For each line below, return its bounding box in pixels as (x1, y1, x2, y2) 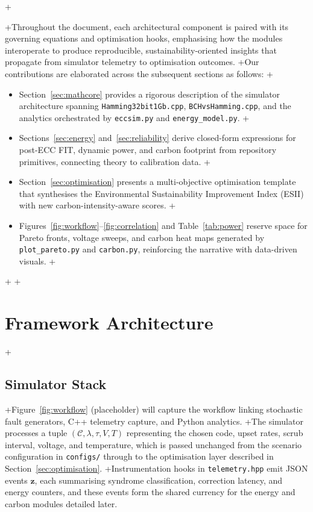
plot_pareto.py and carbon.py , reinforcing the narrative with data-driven (19, 243, 297, 255)
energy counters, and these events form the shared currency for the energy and (5, 485, 296, 498)
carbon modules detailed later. (5, 497, 118, 510)
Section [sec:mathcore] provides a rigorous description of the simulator (19, 87, 280, 100)
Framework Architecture (5, 310, 213, 335)
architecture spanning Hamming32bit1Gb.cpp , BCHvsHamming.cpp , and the (19, 99, 291, 112)
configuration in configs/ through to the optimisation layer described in (5, 450, 274, 463)
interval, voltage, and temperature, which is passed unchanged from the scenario (5, 438, 302, 451)
